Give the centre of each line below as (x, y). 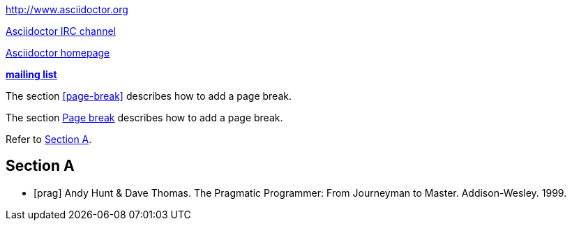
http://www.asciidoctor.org (67, 9)
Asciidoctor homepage (58, 53)
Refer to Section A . (49, 139)
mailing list (31, 74)
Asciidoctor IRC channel (61, 31)
